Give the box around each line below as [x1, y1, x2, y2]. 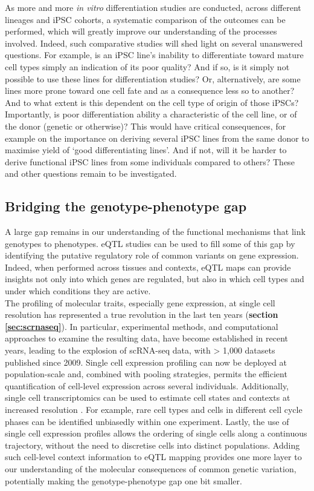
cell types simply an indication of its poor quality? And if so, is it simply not [5, 60, 290, 73]
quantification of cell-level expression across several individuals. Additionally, [5, 379, 289, 392]
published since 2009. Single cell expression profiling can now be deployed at [5, 355, 287, 368]
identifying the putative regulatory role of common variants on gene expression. [5, 249, 299, 262]
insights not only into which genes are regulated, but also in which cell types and [5, 272, 304, 285]
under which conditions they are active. [5, 285, 151, 297]
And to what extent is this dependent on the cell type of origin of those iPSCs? [5, 96, 299, 108]
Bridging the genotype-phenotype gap [5, 197, 247, 216]
